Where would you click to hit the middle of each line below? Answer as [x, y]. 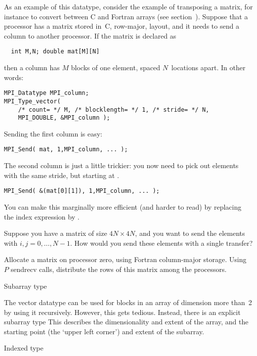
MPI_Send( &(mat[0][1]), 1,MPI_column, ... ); [82, 191]
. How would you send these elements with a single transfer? [161, 243]
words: [14, 77]
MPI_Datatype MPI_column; [46, 93]
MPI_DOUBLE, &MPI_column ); [64, 118]
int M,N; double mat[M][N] [55, 52]
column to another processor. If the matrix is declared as [90, 35]
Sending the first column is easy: [53, 133]
